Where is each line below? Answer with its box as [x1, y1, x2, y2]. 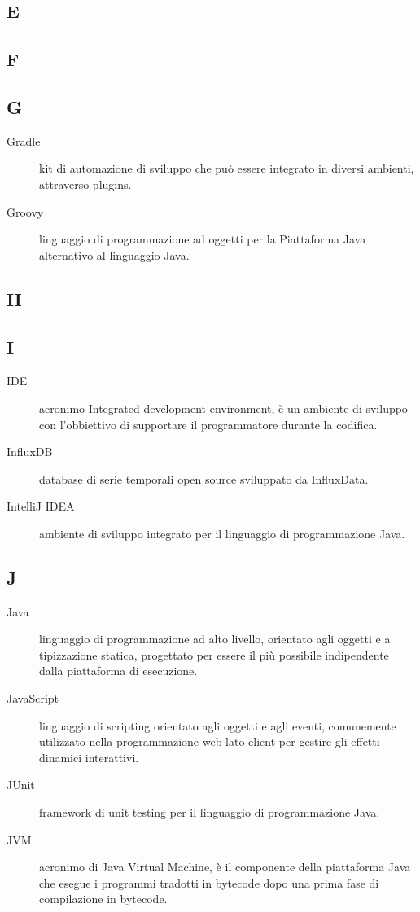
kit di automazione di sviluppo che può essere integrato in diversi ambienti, [39, 160, 414, 177]
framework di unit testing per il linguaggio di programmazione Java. [39, 804, 380, 821]
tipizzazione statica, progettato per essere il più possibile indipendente [39, 646, 389, 663]
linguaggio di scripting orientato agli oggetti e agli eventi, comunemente [39, 717, 396, 734]
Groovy [7, 203, 44, 220]
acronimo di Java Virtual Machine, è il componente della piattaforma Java [39, 858, 411, 875]
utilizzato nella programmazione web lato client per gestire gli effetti [39, 733, 380, 750]
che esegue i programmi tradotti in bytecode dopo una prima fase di [39, 874, 379, 891]
